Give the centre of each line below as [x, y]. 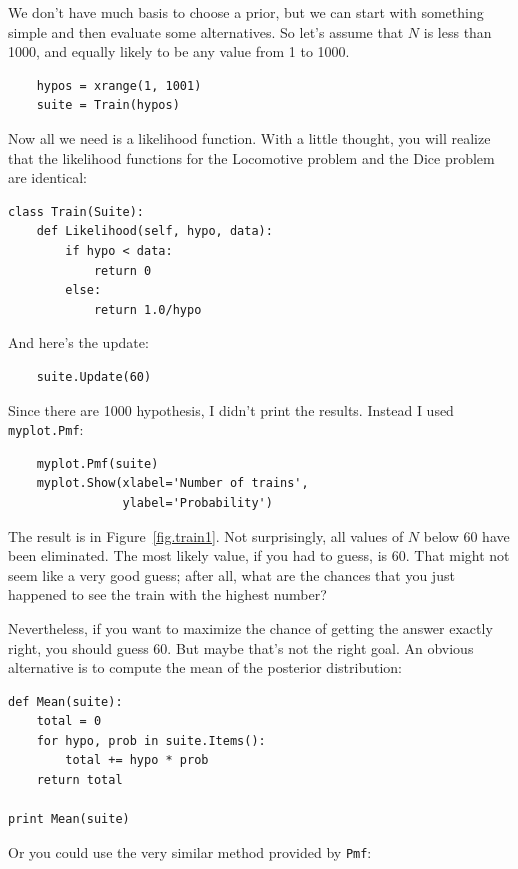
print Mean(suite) [69, 819]
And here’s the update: [78, 342]
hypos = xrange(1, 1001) [119, 85]
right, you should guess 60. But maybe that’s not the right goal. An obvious [241, 647]
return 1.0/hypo [147, 309]
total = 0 [69, 721]
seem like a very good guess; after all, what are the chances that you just [231, 574]
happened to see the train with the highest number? [167, 594]
